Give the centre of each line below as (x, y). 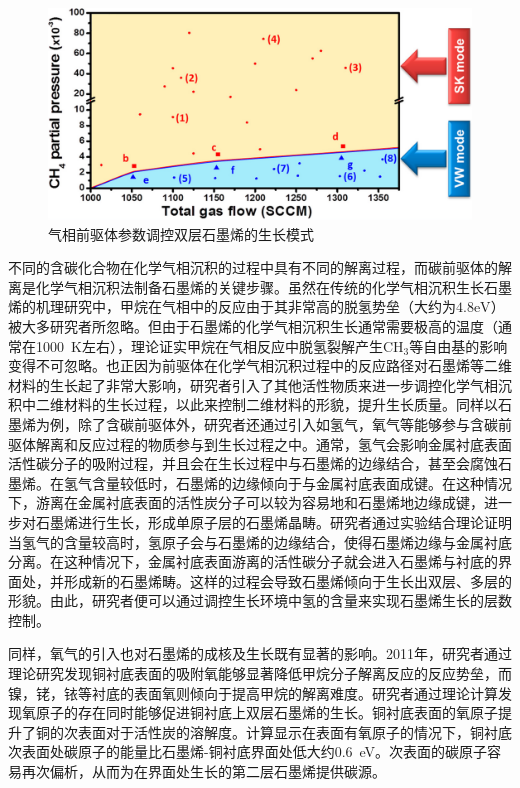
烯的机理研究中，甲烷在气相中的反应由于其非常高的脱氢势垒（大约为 (232, 306)
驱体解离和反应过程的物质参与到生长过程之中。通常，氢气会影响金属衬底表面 (260, 443)
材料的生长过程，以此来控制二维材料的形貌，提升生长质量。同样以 (280, 404)
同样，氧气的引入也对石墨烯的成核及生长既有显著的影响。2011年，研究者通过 (260, 653)
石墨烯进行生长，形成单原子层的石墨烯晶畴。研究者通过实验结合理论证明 (273, 521)
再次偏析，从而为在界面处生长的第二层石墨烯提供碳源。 (203, 771)
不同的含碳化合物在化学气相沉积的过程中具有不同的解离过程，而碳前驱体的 (253, 267)
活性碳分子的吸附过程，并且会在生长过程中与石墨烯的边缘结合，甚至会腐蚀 (253, 463)
